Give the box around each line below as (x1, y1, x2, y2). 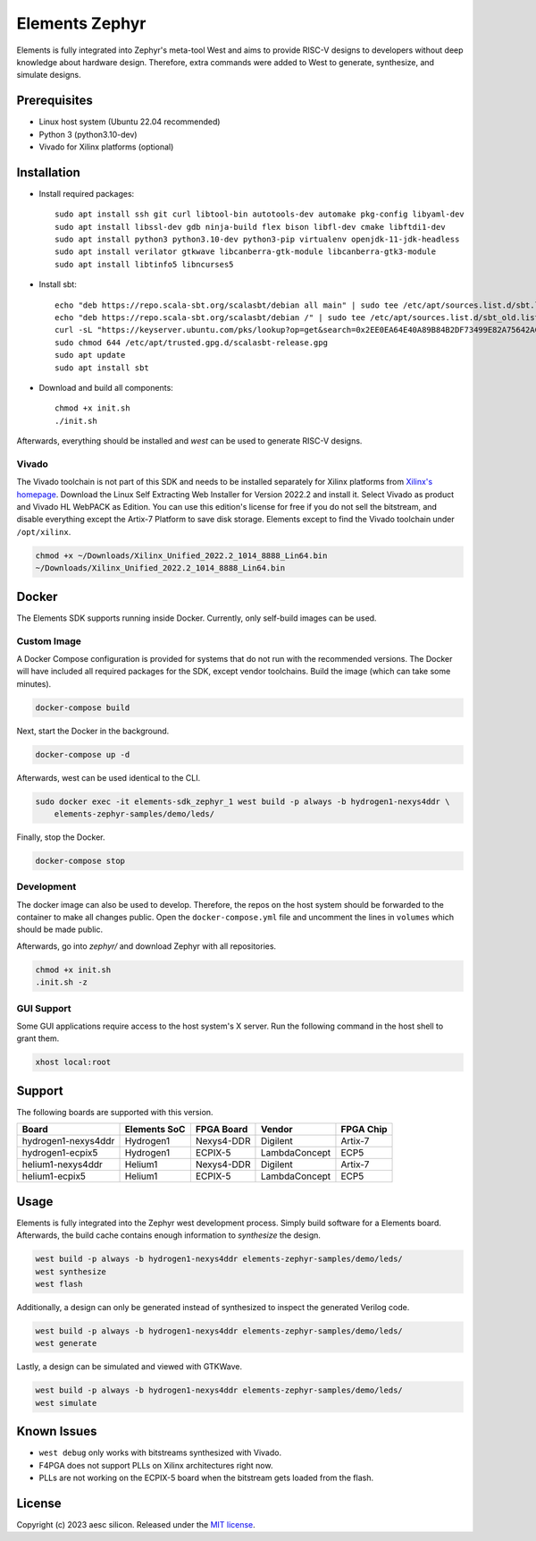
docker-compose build (35, 702, 130, 713)
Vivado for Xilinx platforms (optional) (38, 141, 174, 152)
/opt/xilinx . (16, 526, 71, 537)
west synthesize (35, 1266, 107, 1276)
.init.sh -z (35, 978, 88, 987)
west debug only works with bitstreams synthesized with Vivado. (38, 1447, 281, 1458)
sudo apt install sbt (54, 362, 149, 373)
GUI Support (16, 1002, 71, 1014)
